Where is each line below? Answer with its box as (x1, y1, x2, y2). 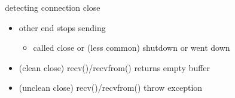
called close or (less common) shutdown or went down (33, 41, 230, 54)
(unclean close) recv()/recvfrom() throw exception (19, 81, 203, 94)
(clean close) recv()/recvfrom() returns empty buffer (19, 61, 210, 73)
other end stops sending (19, 21, 106, 33)
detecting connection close (5, 1, 100, 13)
